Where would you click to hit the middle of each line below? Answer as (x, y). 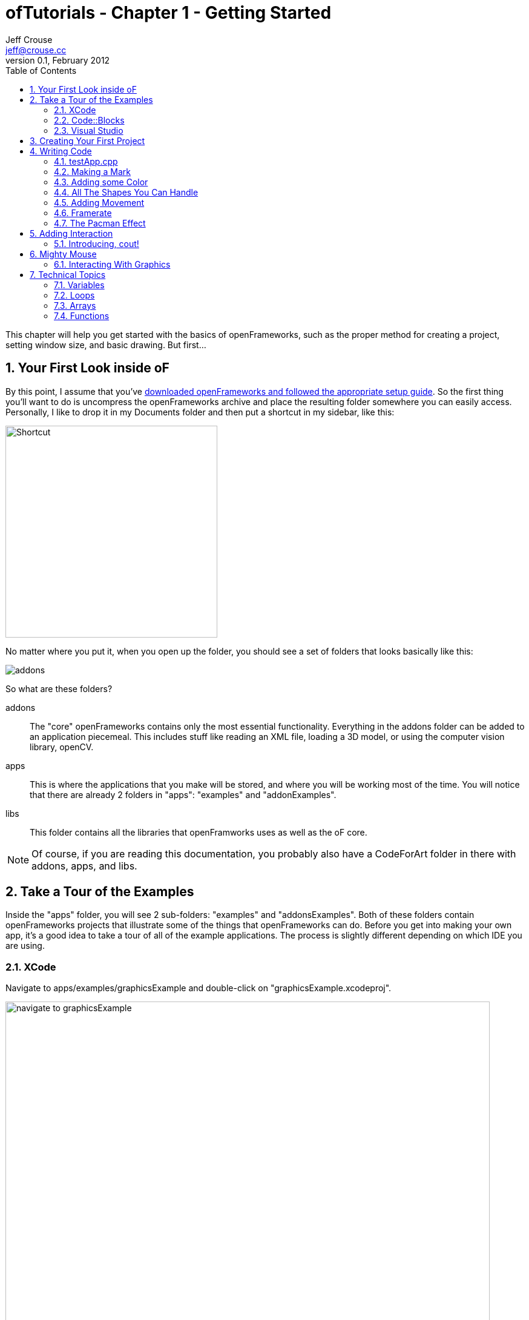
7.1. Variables (79, 285)
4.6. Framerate (83, 213)
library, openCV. (62, 747)
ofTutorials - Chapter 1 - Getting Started (169, 13)
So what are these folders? (59, 688)
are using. (25, 946)
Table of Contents (41, 70)
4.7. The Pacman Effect (100, 223)
